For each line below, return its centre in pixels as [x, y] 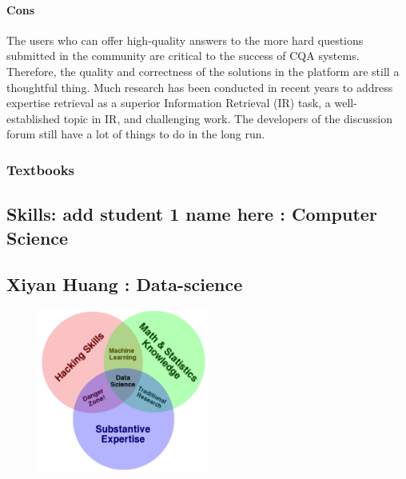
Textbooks [41, 169]
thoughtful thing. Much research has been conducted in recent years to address [200, 87]
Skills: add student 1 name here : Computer [192, 214]
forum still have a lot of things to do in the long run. [136, 134]
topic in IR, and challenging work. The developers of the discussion [228, 118]
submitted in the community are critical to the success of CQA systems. [183, 56]
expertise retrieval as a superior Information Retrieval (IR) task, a [169, 103]
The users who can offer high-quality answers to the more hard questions [185, 40]
